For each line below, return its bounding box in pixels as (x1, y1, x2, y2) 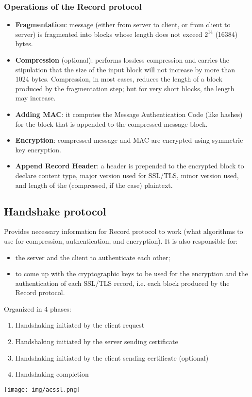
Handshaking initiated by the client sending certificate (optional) (15, 352, 209, 363)
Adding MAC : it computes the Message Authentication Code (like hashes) (15, 109, 243, 119)
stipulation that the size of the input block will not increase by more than (15, 64, 235, 74)
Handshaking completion (15, 369, 89, 379)
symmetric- (212, 135, 245, 145)
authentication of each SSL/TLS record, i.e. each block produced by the (15, 278, 230, 288)
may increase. (15, 93, 56, 103)
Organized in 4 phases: (4, 303, 71, 314)
